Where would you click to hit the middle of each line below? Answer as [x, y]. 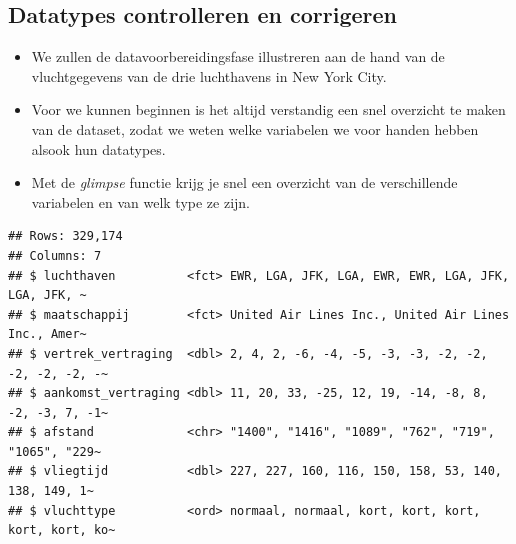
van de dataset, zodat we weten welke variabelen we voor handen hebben [255, 128]
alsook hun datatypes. [98, 148]
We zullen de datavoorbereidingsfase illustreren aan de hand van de [238, 56]
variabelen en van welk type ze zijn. [140, 201]
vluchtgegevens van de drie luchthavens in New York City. [209, 75]
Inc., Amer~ [47, 334]
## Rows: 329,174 [65, 236]
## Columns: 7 [55, 255]
